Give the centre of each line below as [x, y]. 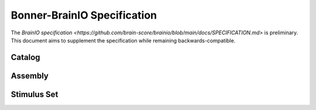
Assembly [30, 76]
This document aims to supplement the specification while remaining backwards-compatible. [123, 40]
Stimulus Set [35, 94]
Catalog [25, 57]
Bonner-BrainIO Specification [84, 15]
